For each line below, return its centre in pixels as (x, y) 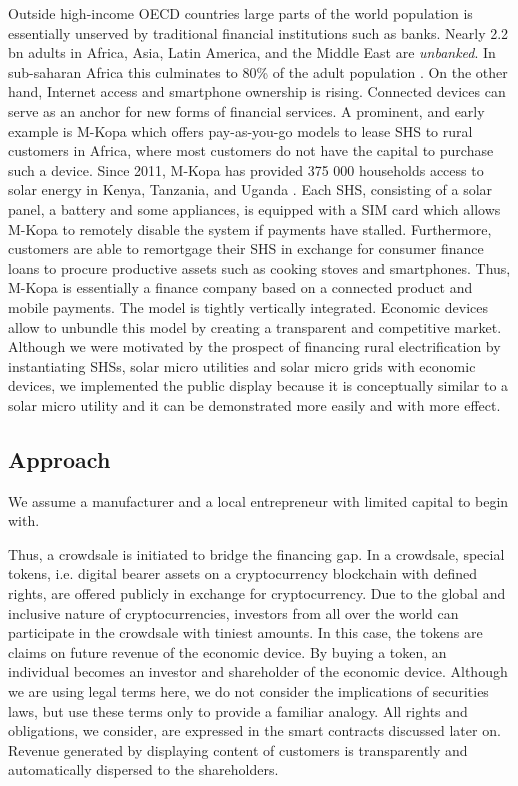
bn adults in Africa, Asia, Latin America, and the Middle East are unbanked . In (252, 52)
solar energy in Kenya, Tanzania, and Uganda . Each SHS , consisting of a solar (250, 189)
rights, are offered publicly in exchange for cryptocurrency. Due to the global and (257, 593)
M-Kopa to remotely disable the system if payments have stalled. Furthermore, (250, 228)
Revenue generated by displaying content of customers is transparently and (238, 749)
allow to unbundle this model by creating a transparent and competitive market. (255, 326)
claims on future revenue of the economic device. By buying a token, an (227, 651)
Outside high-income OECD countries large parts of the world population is (240, 13)
